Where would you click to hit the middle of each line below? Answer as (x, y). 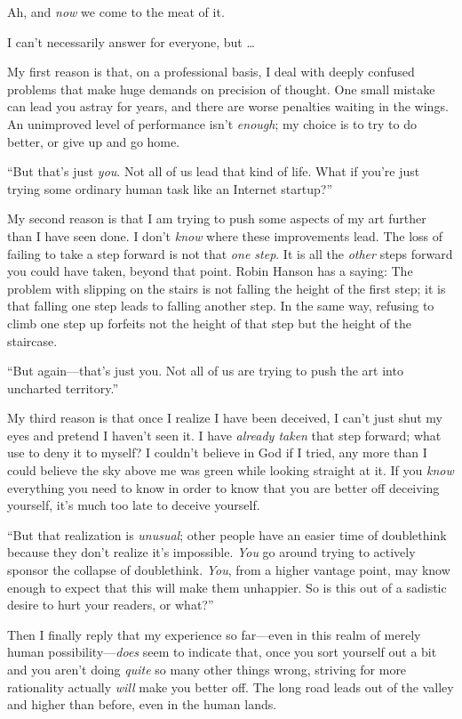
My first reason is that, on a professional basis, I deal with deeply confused (211, 72)
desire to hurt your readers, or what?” (111, 605)
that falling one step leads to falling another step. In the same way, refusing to (221, 306)
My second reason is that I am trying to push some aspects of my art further (217, 218)
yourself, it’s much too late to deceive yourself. (134, 505)
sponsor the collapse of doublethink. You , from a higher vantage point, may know (229, 570)
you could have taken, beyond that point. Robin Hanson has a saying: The (210, 271)
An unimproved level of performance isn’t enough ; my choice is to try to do (212, 123)
